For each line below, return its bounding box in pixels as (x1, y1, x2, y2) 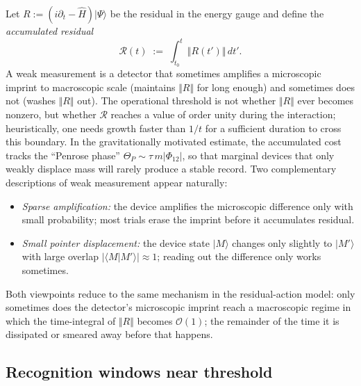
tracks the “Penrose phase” (6, 147, 120, 162)
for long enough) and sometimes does (196, 79, 355, 94)
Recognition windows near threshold (6, 361, 273, 383)
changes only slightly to (232, 235, 333, 250)
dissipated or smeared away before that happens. (6, 327, 213, 341)
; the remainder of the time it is (204, 313, 339, 328)
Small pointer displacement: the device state (22, 235, 210, 250)
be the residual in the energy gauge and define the (110, 6, 324, 20)
